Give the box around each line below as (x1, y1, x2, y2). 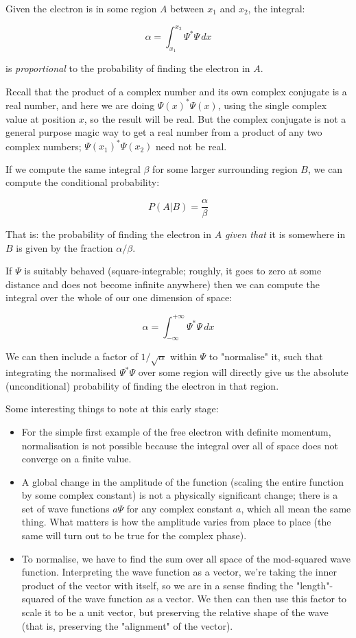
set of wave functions (21, 501, 110, 515)
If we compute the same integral (5, 161, 141, 176)
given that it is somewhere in (224, 227, 346, 241)
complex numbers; (5, 139, 82, 153)
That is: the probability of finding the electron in (5, 227, 212, 241)
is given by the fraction (16, 240, 113, 255)
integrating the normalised (5, 365, 117, 379)
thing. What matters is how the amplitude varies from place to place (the (21, 515, 331, 529)
